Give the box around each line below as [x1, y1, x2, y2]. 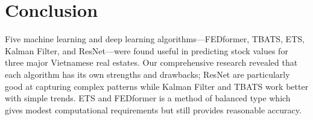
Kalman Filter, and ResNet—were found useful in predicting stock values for [5, 44, 288, 57]
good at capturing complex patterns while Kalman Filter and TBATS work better [5, 80, 309, 92]
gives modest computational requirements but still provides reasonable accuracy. [5, 103, 302, 116]
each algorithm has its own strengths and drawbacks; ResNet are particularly [5, 68, 290, 80]
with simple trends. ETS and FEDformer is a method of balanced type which [5, 92, 291, 104]
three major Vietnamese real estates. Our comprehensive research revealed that [5, 56, 298, 69]
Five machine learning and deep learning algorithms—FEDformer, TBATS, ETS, [5, 33, 305, 45]
